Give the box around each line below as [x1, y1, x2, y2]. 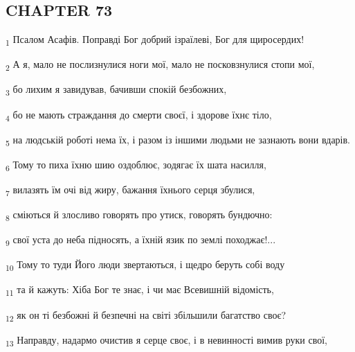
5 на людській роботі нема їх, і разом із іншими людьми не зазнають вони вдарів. [6, 132, 350, 148]
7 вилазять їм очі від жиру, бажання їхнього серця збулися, [6, 182, 255, 198]
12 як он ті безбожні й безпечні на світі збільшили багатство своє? [6, 307, 286, 324]
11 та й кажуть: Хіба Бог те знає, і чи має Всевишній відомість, [6, 282, 274, 299]
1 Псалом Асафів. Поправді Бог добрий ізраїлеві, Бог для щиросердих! [6, 32, 304, 48]
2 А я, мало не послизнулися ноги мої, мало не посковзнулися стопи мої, [6, 57, 315, 73]
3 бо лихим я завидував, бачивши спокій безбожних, [6, 82, 227, 98]
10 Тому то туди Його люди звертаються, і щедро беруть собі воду [6, 257, 285, 274]
